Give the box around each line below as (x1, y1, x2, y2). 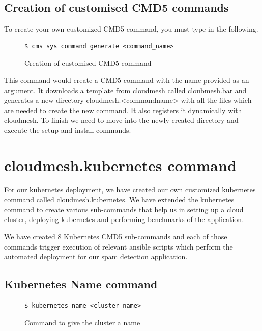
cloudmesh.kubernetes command (4, 154, 237, 175)
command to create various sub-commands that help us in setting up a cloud (4, 204, 244, 214)
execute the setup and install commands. (4, 124, 131, 135)
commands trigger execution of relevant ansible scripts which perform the (4, 241, 233, 252)
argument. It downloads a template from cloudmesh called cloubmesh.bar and (4, 85, 247, 95)
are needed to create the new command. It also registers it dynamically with (4, 104, 242, 115)
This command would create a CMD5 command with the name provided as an (4, 74, 249, 85)
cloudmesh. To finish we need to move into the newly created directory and (4, 115, 239, 125)
